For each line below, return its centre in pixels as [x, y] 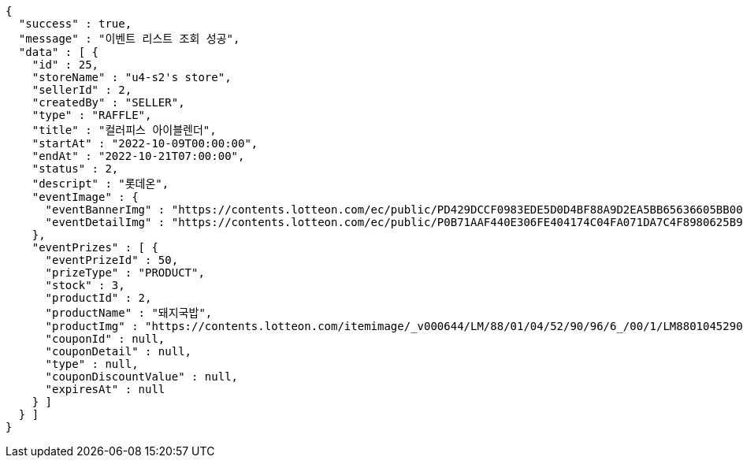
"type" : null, [92, 364]
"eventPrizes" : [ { [95, 247]
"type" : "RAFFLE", [92, 115]
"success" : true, [75, 24]
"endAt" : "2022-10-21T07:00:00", [138, 156]
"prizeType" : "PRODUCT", [125, 273]
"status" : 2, [75, 169]
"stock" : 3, [85, 285]
